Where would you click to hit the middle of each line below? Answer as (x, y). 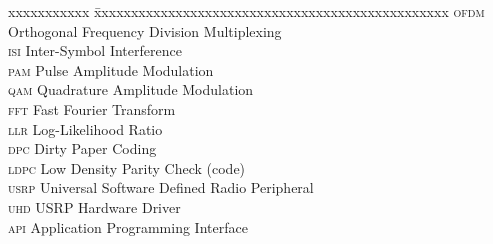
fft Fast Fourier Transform (92, 108)
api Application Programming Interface (128, 226)
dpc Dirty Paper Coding (82, 148)
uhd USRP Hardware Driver (94, 206)
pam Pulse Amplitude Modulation (111, 69)
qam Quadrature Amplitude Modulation (131, 89)
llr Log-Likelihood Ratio (85, 128)
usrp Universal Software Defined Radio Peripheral (161, 187)
